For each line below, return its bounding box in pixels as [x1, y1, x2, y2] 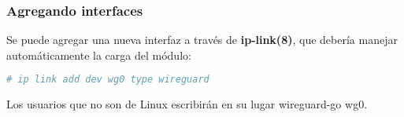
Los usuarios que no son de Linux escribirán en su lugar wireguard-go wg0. [6, 96, 368, 112]
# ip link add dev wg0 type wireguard [6, 74, 209, 86]
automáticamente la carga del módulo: [6, 46, 191, 63]
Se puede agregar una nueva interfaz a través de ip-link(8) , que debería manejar [6, 31, 398, 48]
